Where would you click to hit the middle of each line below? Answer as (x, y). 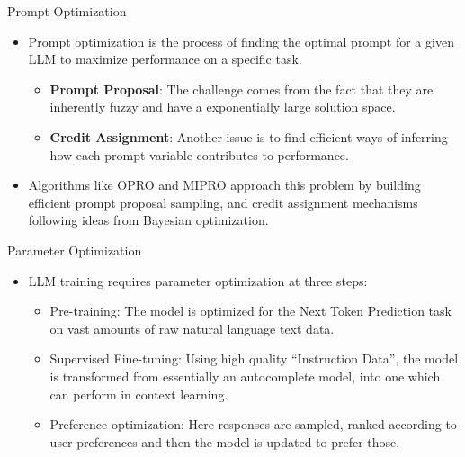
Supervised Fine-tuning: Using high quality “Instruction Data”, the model (254, 358)
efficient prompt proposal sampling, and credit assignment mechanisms (223, 202)
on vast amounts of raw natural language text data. (192, 328)
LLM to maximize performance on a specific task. (165, 59)
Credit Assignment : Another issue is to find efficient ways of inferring (249, 136)
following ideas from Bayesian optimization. (148, 220)
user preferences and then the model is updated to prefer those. (225, 441)
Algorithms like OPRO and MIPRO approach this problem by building (224, 185)
